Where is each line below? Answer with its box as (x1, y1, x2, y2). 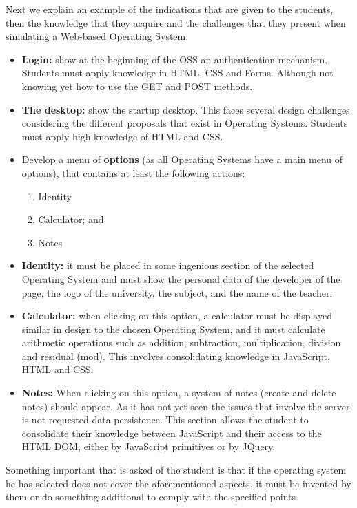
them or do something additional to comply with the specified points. (6, 489, 298, 504)
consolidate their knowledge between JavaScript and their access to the (21, 425, 322, 440)
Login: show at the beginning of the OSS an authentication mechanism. (21, 52, 328, 66)
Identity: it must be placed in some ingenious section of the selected (21, 258, 314, 273)
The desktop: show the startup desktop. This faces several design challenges (21, 102, 350, 116)
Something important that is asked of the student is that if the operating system (6, 463, 347, 477)
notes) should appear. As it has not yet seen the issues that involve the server (21, 399, 350, 413)
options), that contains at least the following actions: (21, 165, 245, 180)
